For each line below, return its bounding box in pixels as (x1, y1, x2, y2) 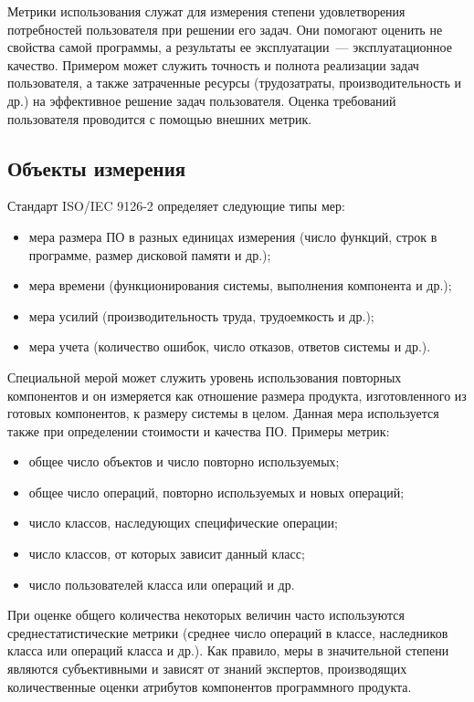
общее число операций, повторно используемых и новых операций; (28, 482, 405, 501)
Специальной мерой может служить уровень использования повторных (7, 367, 402, 386)
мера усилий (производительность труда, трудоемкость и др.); (28, 306, 374, 325)
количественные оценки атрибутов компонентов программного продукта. (7, 676, 412, 696)
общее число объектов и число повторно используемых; (28, 452, 340, 471)
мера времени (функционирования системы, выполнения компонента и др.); (28, 276, 452, 295)
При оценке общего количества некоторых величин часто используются (7, 605, 406, 624)
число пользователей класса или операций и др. (28, 574, 295, 593)
